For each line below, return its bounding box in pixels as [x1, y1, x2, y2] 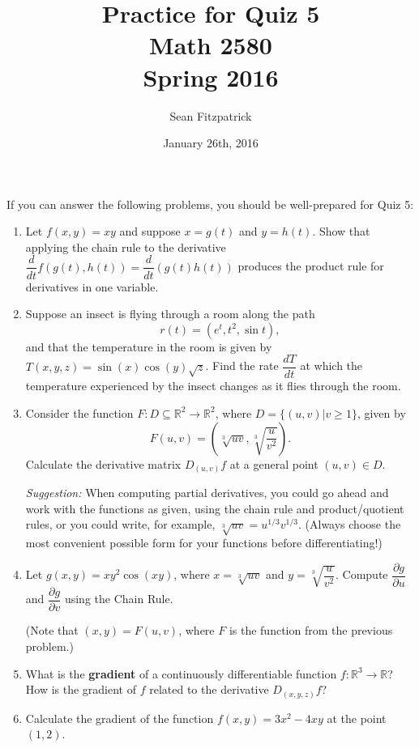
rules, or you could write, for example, [25, 516, 216, 533]
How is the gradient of [25, 681, 137, 698]
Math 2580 [149, 28, 272, 62]
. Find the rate [205, 357, 279, 374]
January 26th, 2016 [163, 134, 259, 151]
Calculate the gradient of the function [25, 709, 214, 726]
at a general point [229, 455, 319, 472]
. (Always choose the [298, 516, 401, 533]
